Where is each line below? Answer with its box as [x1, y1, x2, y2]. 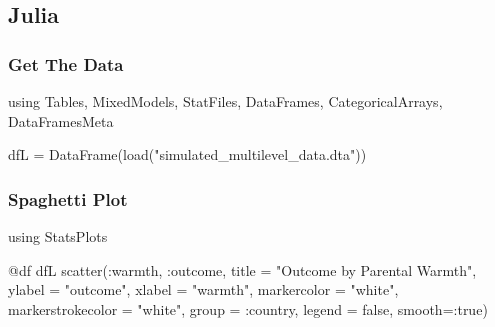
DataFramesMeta [8, 110, 114, 131]
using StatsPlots [8, 226, 108, 246]
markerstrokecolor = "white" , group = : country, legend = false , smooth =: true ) [8, 298, 488, 319]
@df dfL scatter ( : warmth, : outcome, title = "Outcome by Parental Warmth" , [8, 259, 477, 280]
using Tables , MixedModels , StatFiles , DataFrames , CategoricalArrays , [8, 91, 443, 111]
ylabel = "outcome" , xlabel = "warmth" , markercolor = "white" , [8, 279, 399, 300]
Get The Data [8, 51, 124, 76]
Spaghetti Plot [8, 186, 128, 211]
